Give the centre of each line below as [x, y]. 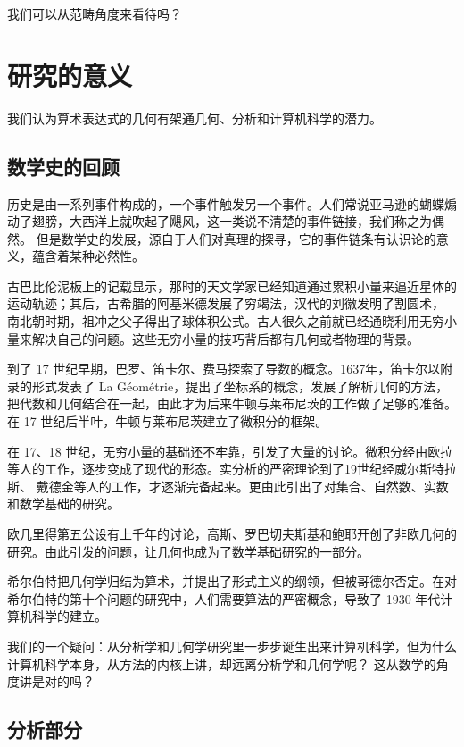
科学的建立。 [69, 616]
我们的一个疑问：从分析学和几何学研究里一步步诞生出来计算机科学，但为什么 [232, 646]
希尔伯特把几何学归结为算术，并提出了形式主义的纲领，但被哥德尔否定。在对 [232, 581]
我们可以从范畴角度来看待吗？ [95, 13]
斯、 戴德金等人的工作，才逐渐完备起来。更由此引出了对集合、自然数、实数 [228, 486]
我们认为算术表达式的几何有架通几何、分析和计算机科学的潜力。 [195, 118]
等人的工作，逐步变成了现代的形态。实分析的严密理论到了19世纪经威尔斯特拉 [232, 469]
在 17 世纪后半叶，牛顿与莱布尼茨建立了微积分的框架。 [168, 421]
